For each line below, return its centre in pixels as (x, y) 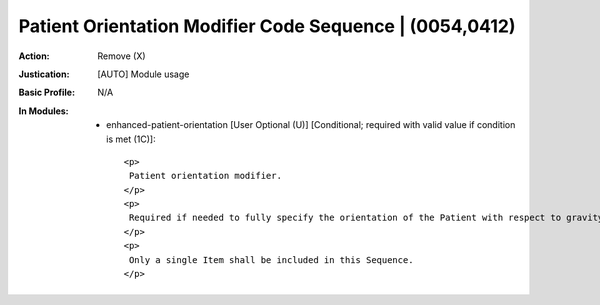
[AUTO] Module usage (143, 74)
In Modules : (43, 111)
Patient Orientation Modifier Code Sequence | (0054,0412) (267, 26)
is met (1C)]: (131, 139)
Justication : (44, 74)
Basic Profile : (46, 92)
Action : (34, 56)
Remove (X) (121, 56)
